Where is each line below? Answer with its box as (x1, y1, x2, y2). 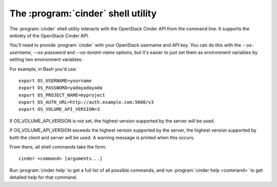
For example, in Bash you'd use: (9, 66, 77, 72)
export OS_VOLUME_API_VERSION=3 (18, 107, 100, 112)
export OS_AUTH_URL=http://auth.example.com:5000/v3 (18, 99, 154, 105)
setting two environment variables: (9, 56, 83, 63)
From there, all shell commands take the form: (9, 144, 107, 150)
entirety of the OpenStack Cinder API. (9, 32, 89, 38)
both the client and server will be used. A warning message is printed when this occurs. (9, 134, 195, 140)
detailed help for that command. (9, 174, 77, 180)
